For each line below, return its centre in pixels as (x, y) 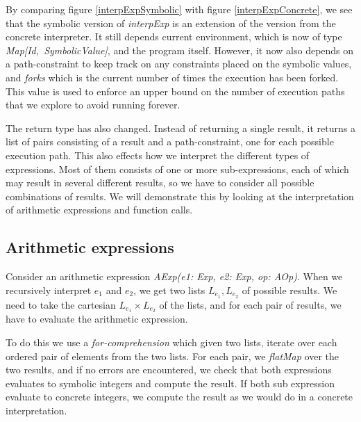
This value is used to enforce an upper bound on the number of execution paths (175, 91)
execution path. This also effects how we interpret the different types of (158, 155)
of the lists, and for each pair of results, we (250, 304)
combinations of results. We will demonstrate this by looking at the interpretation (180, 196)
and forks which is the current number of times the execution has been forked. (172, 77)
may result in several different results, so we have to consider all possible (160, 182)
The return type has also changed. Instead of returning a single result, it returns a (180, 128)
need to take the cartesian (61, 304)
